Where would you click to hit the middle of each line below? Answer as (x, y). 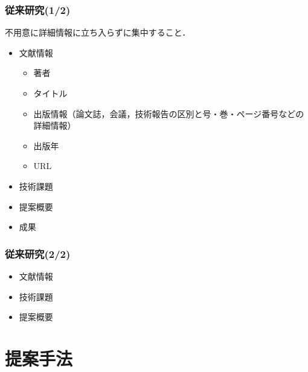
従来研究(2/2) (38, 253)
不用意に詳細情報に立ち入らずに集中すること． (98, 32)
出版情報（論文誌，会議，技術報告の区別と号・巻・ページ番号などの (169, 113)
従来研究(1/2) (38, 9)
